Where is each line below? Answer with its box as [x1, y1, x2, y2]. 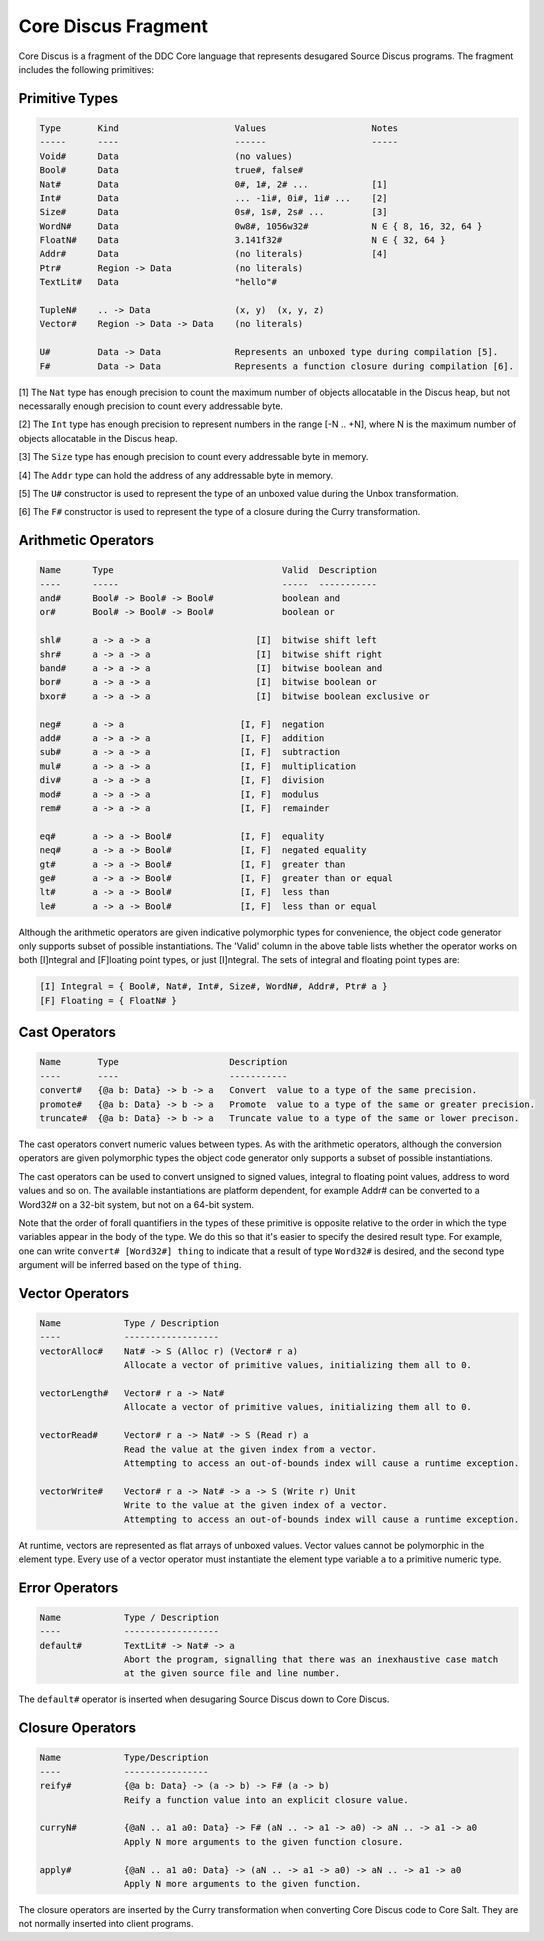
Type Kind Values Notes [39, 122, 399, 134]
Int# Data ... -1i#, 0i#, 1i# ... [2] [39, 192, 388, 204]
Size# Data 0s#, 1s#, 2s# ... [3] [39, 206, 388, 218]
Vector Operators [18, 1285, 130, 1302]
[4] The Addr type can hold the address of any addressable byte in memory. [18, 469, 334, 481]
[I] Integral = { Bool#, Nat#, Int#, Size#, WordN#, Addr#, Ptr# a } [39, 981, 388, 992]
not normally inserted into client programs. [18, 1918, 194, 1930]
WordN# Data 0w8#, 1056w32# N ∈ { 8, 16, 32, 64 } [39, 220, 483, 232]
